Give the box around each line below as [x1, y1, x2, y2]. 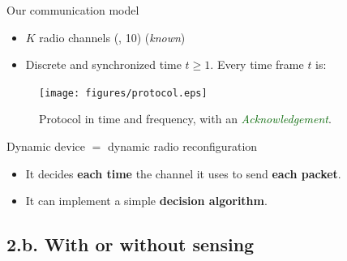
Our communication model [6, 2, 139, 18]
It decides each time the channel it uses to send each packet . [25, 165, 341, 182]
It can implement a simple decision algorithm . [25, 192, 268, 209]
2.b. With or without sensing [6, 232, 255, 257]
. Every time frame [210, 56, 304, 73]
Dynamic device [6, 138, 86, 155]
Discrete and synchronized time [25, 56, 182, 73]
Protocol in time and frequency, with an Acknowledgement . [39, 110, 332, 127]
